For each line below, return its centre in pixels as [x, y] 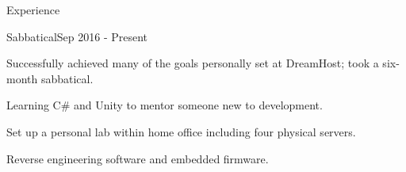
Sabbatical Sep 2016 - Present [77, 36]
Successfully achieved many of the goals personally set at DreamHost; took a [193, 63]
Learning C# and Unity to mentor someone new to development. [165, 105]
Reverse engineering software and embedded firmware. [138, 158]
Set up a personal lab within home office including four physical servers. [181, 131]
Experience [33, 10]
